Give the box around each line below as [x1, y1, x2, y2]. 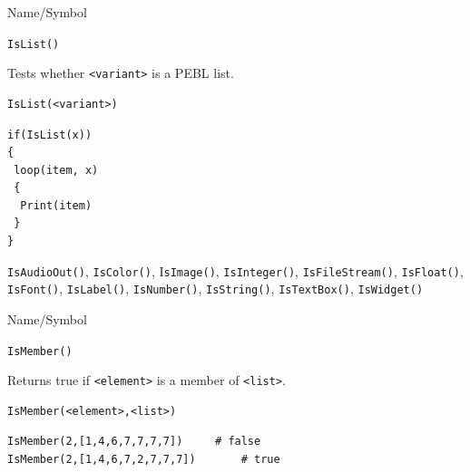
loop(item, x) [14, 163, 99, 177]
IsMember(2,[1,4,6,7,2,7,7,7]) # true [7, 453, 280, 467]
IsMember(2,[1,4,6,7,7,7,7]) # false [7, 435, 261, 448]
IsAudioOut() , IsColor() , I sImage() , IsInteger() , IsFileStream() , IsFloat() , [7, 261, 464, 280]
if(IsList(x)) [7, 128, 93, 141]
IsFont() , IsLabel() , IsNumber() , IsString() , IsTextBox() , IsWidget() [7, 279, 424, 298]
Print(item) [20, 198, 93, 212]
